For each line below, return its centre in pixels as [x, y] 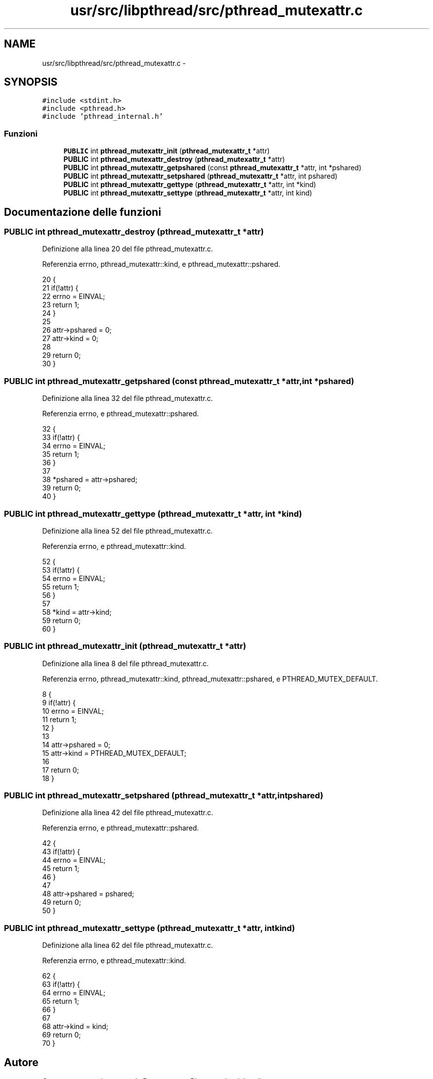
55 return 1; [61, 587]
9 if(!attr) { [59, 702]
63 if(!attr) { [61, 984]
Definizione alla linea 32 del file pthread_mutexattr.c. [128, 398]
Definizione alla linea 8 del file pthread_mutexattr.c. [126, 663]
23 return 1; [61, 305]
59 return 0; [62, 620]
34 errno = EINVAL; [74, 446]
